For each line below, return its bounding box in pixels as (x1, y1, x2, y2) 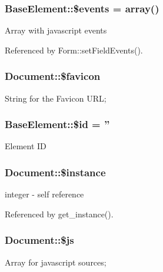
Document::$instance (5, 164, 106, 179)
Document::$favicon (5, 69, 101, 83)
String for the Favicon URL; (5, 92, 107, 104)
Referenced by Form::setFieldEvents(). (5, 43, 143, 56)
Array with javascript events (5, 24, 107, 36)
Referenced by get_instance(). (5, 207, 114, 220)
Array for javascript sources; (5, 256, 107, 268)
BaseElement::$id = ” (5, 117, 110, 132)
